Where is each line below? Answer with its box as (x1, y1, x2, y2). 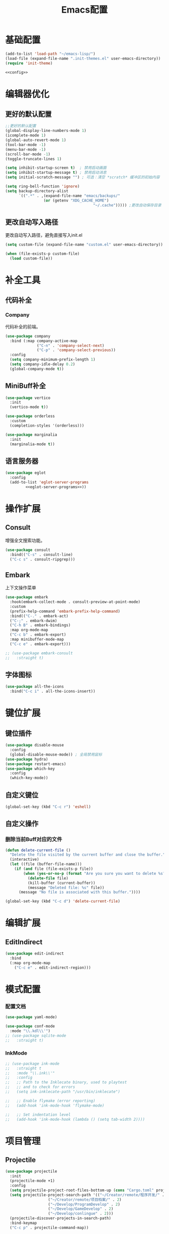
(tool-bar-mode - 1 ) (5, 142, 46, 147)
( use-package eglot (5, 470, 46, 475)
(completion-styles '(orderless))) (10, 423, 84, 428)
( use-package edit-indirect (5, 951, 64, 956)
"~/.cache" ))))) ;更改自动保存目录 (93, 202, 162, 208)
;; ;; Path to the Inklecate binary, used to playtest (5, 1080, 127, 1085)
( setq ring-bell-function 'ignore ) (5, 184, 80, 189)
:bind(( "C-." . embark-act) (10, 613, 69, 619)
